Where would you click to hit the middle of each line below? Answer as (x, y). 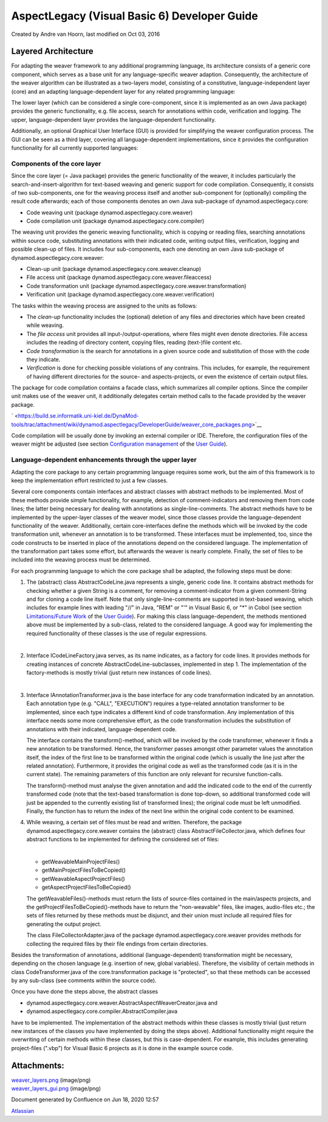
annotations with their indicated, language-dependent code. (102, 729)
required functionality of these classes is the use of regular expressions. (117, 633)
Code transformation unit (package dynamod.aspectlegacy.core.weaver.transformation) (136, 286)
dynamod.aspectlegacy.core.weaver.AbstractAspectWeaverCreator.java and (122, 1003)
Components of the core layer (56, 163)
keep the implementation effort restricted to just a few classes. (90, 480)
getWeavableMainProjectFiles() (81, 861)
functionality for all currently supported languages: (75, 148)
